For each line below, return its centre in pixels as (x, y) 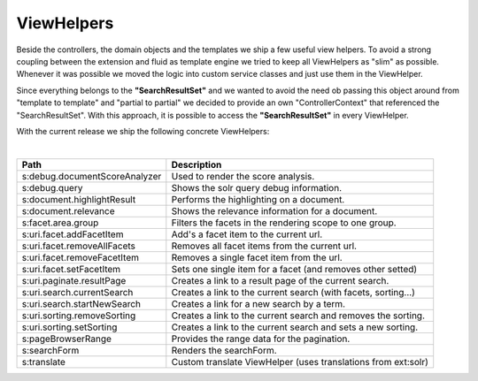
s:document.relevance (68, 210)
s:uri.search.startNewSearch (81, 303)
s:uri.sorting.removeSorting (79, 316)
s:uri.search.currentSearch (77, 292)
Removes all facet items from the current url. (264, 246)
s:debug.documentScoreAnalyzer (92, 176)
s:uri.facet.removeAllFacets (79, 246)
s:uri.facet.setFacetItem (71, 269)
